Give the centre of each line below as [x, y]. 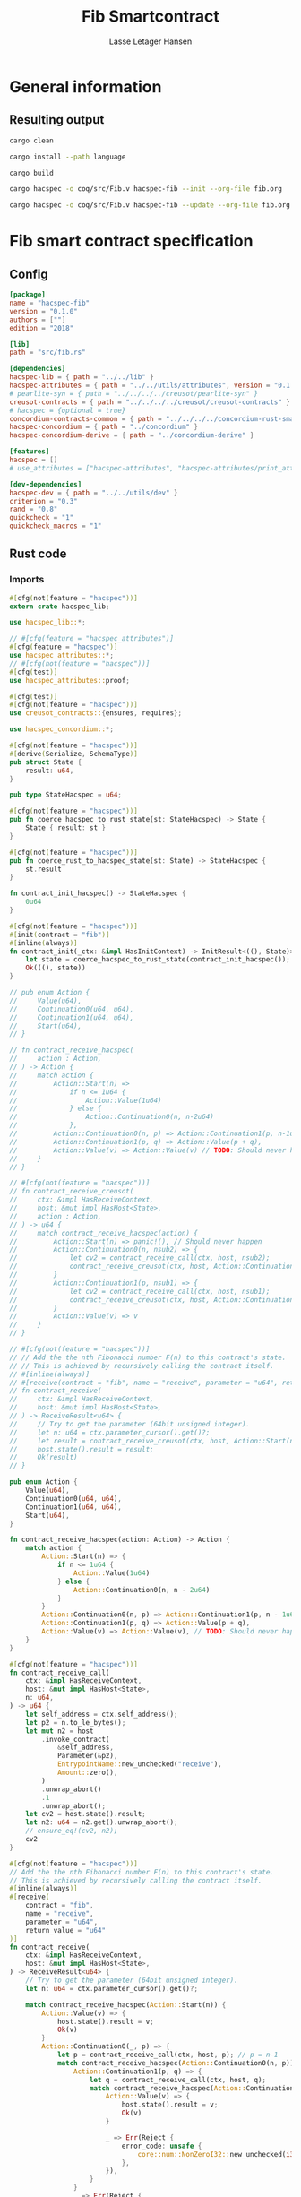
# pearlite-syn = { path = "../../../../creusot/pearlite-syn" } [133, 393]
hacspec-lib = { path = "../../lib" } [82, 377]
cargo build [31, 173]
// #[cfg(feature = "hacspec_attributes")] [92, 639]
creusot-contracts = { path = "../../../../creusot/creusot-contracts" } [150, 402]
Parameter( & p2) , [87, 1756]
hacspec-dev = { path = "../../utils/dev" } [94, 493]
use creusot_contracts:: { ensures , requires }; [95, 713]
